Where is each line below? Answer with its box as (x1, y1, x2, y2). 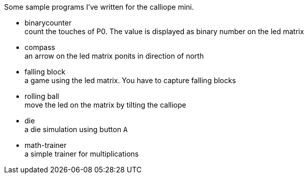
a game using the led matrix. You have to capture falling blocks (25, 76, 236, 85)
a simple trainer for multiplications (25, 149, 139, 158)
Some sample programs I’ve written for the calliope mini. (4, 3, 194, 11)
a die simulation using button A (25, 125, 128, 134)
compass (25, 43, 56, 52)
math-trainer (25, 141, 67, 149)
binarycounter (25, 18, 72, 27)
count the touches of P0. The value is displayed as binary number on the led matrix (25, 27, 304, 36)
